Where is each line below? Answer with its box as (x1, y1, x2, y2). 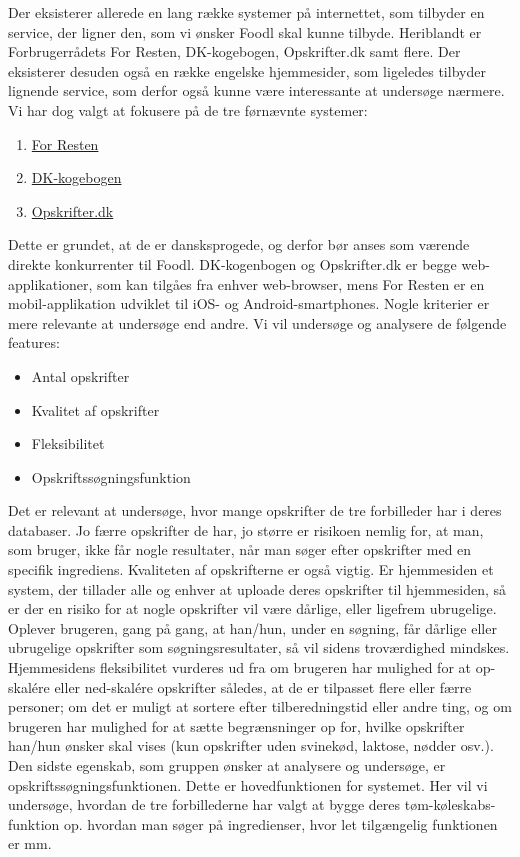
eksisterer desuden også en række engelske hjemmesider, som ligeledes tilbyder (8, 60, 486, 81)
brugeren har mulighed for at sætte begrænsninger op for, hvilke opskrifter (8, 715, 465, 736)
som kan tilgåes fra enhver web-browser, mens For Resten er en (97, 273, 485, 294)
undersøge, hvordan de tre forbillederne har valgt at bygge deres (8, 794, 401, 815)
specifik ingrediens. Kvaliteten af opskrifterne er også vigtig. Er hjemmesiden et (8, 559, 494, 580)
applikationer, (8, 273, 93, 294)
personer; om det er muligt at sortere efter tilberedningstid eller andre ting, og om (8, 696, 512, 717)
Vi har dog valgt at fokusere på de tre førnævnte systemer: (8, 99, 368, 120)
